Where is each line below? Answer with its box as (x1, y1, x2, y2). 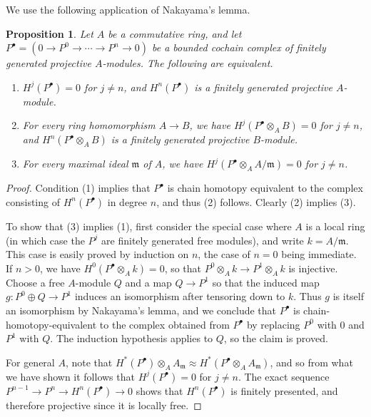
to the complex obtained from (99, 316, 230, 331)
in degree (107, 194, 148, 209)
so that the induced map (212, 274, 320, 289)
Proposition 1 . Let (6, 26, 93, 41)
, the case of (198, 247, 250, 262)
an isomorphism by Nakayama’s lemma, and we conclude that (6, 302, 277, 317)
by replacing (246, 316, 300, 331)
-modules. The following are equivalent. (102, 56, 273, 71)
